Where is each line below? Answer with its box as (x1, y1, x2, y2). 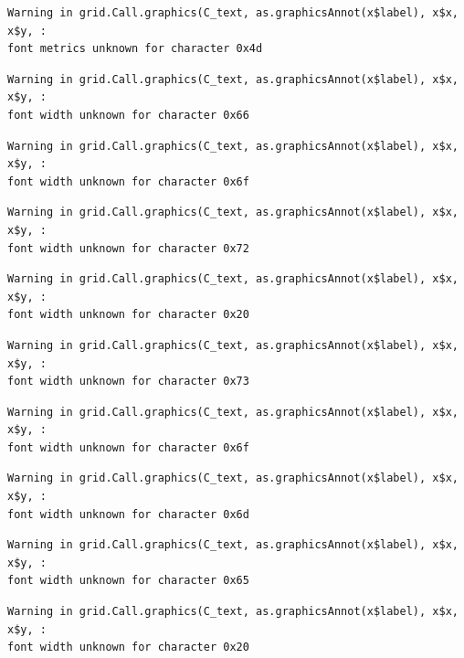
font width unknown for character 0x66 (7, 108, 249, 122)
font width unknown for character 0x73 (7, 375, 249, 388)
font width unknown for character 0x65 (7, 574, 249, 588)
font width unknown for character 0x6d (7, 507, 249, 521)
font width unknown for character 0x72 (7, 241, 249, 255)
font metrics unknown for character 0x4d (7, 42, 263, 56)
